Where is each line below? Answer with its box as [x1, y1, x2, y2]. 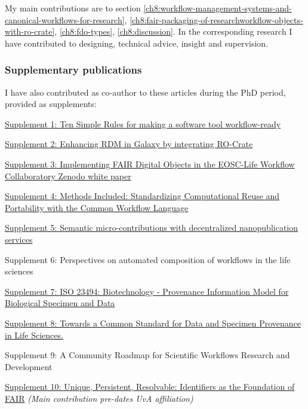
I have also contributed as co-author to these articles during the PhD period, [5, 86, 286, 98]
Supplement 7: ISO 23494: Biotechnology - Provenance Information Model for [5, 285, 289, 297]
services [5, 233, 33, 245]
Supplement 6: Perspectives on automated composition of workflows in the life [5, 253, 291, 265]
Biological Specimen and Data [5, 297, 115, 309]
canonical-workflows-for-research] [5, 13, 125, 26]
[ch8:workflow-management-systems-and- [143, 2, 292, 14]
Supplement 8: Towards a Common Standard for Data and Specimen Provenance [5, 316, 301, 329]
